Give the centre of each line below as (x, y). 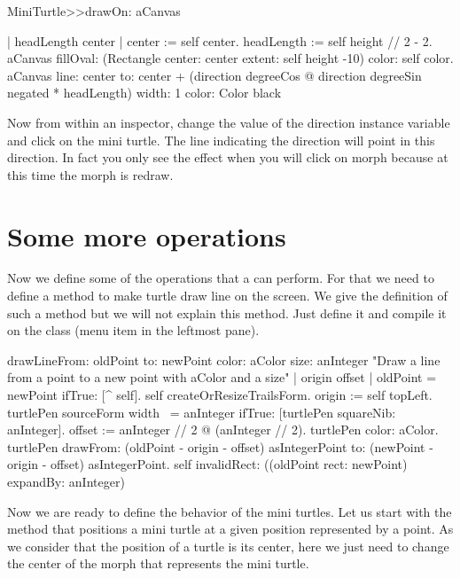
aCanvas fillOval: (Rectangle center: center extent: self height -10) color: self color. (230, 58)
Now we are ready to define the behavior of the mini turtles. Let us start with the (230, 511)
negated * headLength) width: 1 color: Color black (144, 93)
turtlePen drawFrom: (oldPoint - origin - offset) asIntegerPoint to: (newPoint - (220, 446)
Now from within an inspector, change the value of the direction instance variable (229, 122)
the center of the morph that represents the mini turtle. (158, 563)
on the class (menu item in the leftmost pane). (133, 330)
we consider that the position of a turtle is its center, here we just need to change (228, 546)
